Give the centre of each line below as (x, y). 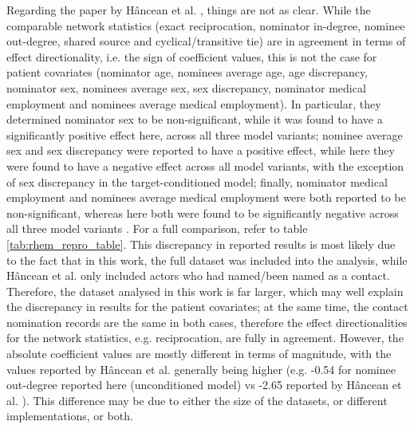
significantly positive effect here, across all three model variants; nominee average (205, 134)
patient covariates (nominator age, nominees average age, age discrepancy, (187, 72)
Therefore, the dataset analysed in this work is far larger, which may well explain (205, 291)
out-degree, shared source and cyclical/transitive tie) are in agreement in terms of (206, 41)
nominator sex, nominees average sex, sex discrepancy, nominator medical (186, 87)
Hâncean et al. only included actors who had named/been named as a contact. (198, 276)
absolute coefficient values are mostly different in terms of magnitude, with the (199, 354)
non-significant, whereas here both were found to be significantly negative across (203, 213)
